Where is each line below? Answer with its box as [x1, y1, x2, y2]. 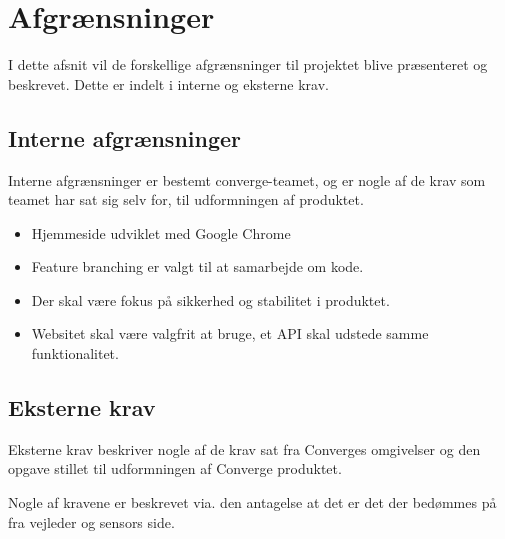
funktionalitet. [31, 343, 119, 364]
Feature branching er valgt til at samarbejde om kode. [31, 256, 364, 277]
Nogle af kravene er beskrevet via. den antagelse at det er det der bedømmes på [8, 492, 497, 513]
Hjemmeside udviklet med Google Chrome [31, 222, 291, 243]
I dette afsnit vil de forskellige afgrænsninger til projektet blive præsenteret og [8, 54, 488, 75]
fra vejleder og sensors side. [8, 511, 175, 532]
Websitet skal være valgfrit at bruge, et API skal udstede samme [31, 323, 429, 344]
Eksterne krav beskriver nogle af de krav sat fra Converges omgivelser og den [8, 438, 481, 459]
